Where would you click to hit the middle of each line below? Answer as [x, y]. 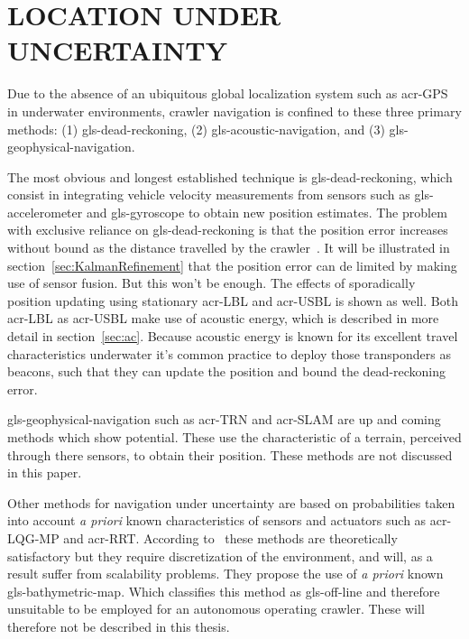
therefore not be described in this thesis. [119, 626]
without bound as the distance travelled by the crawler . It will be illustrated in [229, 248]
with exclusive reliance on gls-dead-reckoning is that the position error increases [228, 230]
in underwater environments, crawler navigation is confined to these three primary [234, 111]
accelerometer [45, 212]
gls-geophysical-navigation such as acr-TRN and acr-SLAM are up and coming [224, 419]
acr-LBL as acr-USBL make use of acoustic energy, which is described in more [223, 318]
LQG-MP [33, 537]
